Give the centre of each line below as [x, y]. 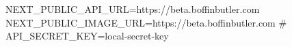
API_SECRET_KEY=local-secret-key [87, 36]
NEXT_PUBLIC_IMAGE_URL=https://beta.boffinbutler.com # [146, 22]
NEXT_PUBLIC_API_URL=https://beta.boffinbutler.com [133, 9]
